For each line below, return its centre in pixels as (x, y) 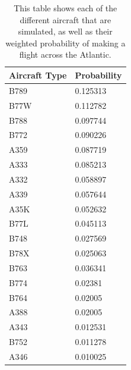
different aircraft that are (65, 19)
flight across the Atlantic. (65, 54)
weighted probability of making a (65, 43)
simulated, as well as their (65, 31)
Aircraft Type (38, 75)
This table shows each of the (65, 8)
